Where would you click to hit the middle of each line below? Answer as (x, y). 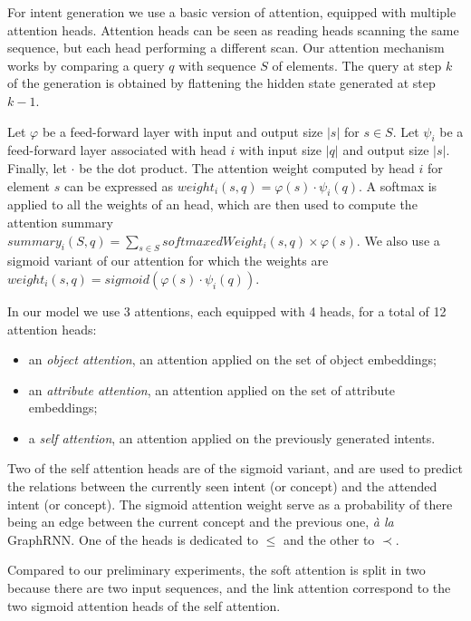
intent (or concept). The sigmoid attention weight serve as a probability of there (230, 504)
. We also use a (398, 240)
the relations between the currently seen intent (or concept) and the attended (222, 486)
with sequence (217, 65)
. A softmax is (398, 185)
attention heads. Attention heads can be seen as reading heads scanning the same (233, 29)
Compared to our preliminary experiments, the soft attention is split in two (216, 570)
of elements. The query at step (357, 65)
